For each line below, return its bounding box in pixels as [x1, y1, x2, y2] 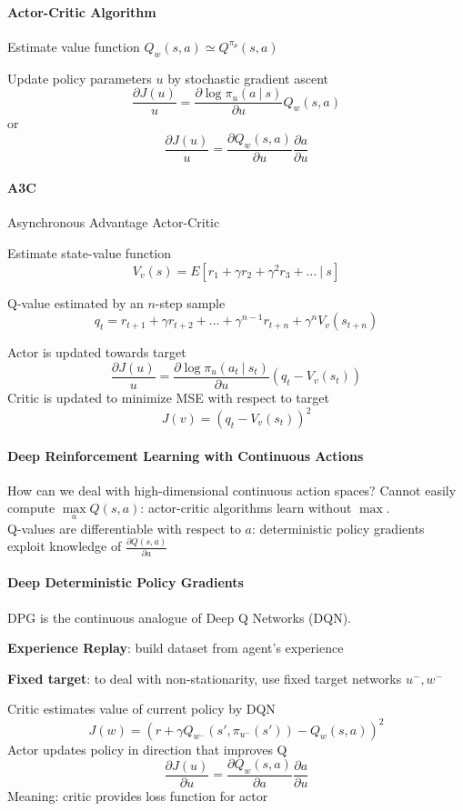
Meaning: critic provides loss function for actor [7, 786, 268, 805]
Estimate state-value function [7, 244, 172, 263]
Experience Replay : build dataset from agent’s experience [7, 638, 344, 657]
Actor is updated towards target [7, 343, 186, 362]
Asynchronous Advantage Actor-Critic [7, 213, 220, 232]
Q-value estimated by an [7, 293, 144, 312]
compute [7, 498, 55, 517]
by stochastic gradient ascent [167, 68, 328, 87]
